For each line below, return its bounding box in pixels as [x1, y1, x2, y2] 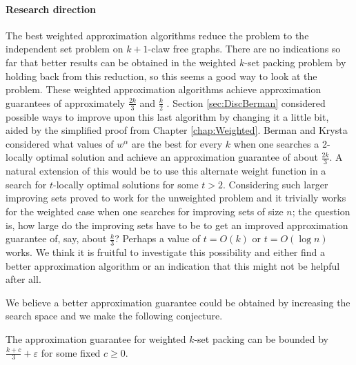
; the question [292, 204, 350, 218]
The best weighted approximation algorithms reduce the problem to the [6, 28, 309, 42]
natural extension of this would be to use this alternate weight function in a [6, 164, 326, 178]
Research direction [6, 1, 96, 16]
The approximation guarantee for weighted [6, 331, 186, 346]
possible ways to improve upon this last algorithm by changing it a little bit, [6, 109, 329, 124]
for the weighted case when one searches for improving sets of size [6, 204, 284, 218]
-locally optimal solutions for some [53, 177, 199, 191]
